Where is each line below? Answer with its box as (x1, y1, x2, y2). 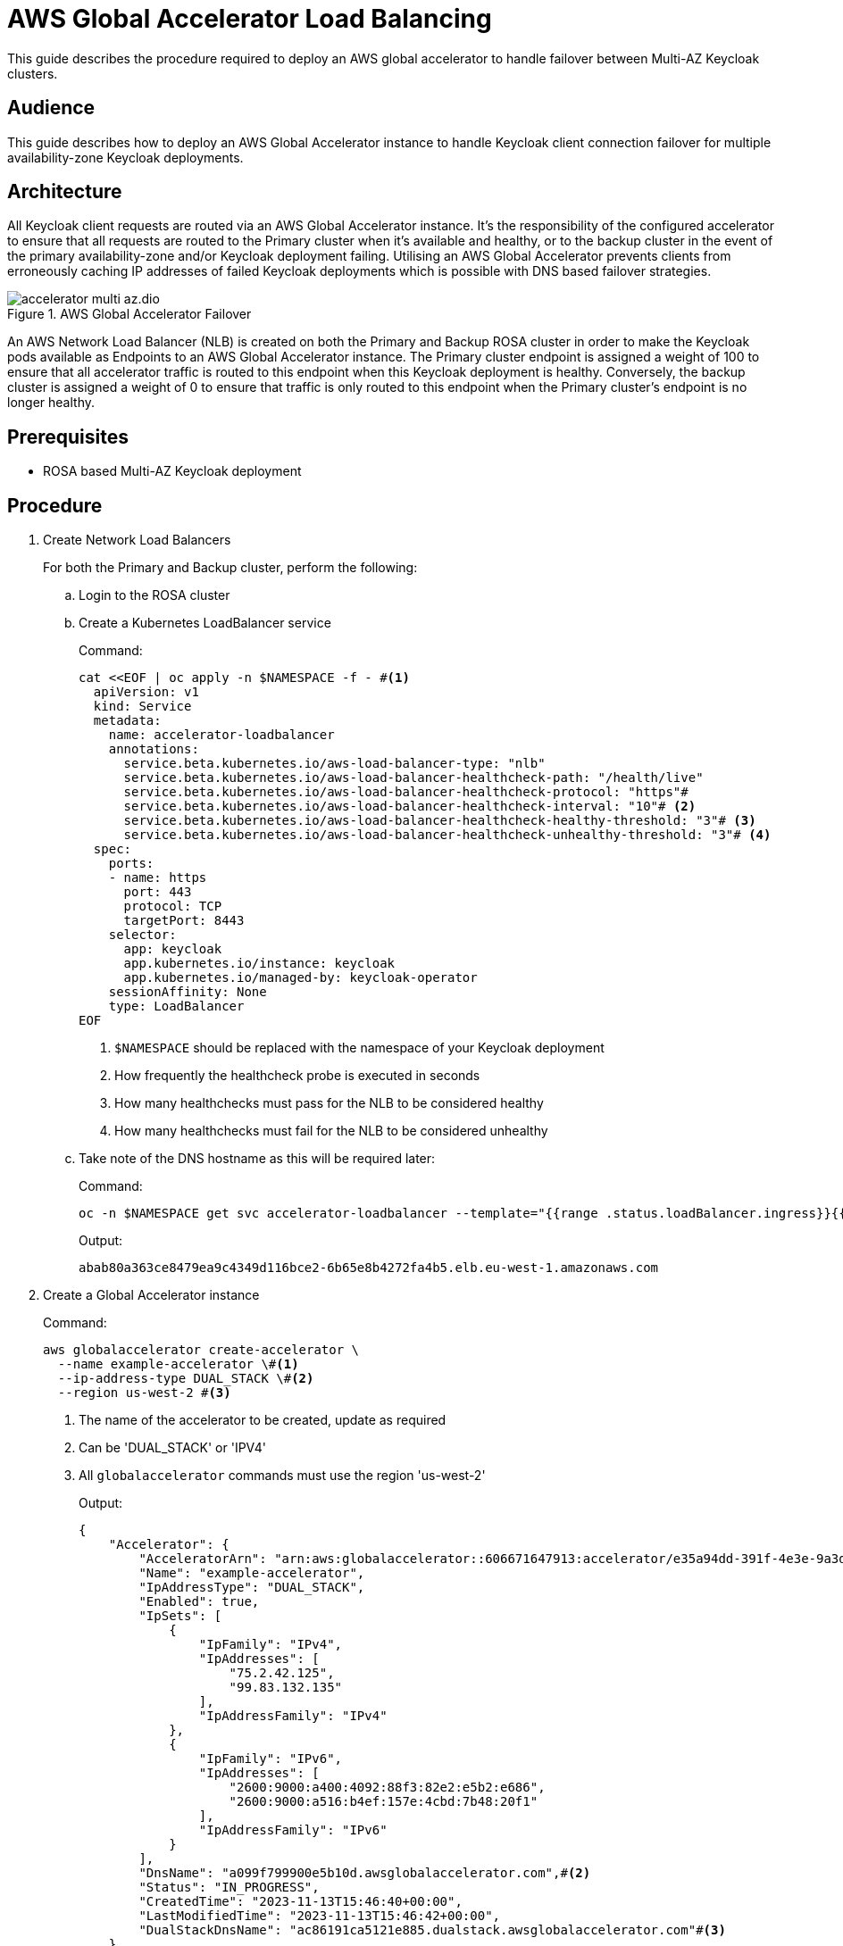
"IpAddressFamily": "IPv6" (198, 1823, 388, 1838)
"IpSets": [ (138, 1609, 222, 1624)
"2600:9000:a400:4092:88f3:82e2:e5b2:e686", (229, 1780, 546, 1795)
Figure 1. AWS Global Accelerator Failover (7, 306, 252, 322)
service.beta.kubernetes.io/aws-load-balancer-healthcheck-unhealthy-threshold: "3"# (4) (123, 827, 772, 843)
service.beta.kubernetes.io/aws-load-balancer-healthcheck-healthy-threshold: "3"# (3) (123, 813, 756, 828)
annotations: (108, 742, 199, 757)
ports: (108, 856, 154, 871)
